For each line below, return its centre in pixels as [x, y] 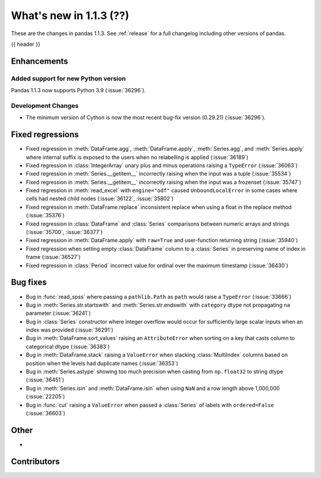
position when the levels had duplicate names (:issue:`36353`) [102, 363]
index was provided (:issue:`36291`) [70, 330]
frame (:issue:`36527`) [53, 257]
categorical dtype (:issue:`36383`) [68, 346]
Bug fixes [29, 282]
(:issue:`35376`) [45, 215]
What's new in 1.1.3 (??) [70, 15]
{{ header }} [26, 44]
